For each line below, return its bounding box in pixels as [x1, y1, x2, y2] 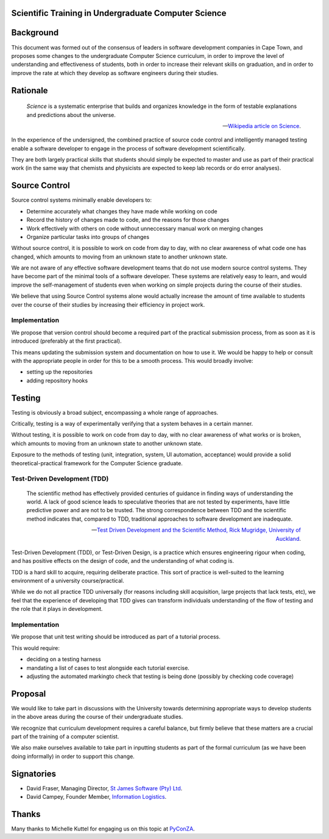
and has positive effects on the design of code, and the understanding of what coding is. [11, 557, 235, 565]
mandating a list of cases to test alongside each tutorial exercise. [26, 664, 190, 671]
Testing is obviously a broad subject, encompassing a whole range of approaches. [11, 409, 219, 416]
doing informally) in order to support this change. [11, 752, 135, 760]
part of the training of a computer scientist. [11, 733, 119, 740]
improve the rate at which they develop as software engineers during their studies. [11, 69, 219, 76]
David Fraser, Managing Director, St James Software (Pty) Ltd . [26, 784, 183, 792]
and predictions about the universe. [26, 111, 116, 118]
